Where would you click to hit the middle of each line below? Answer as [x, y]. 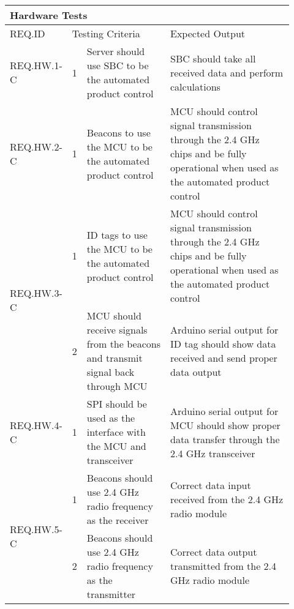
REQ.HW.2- [36, 146]
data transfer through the [225, 439]
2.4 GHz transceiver [213, 453]
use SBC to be [118, 65]
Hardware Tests [49, 15]
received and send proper [224, 358]
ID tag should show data [223, 344]
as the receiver [118, 520]
